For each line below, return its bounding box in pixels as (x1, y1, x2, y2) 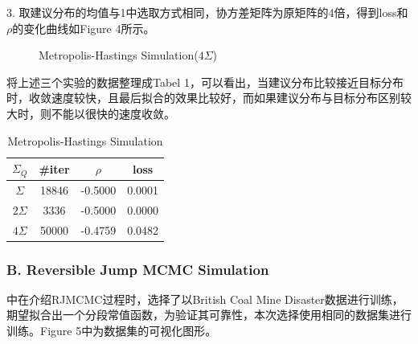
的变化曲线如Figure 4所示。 (12, 19, 155, 36)
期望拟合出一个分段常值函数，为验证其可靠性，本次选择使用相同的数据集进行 (6, 306, 412, 323)
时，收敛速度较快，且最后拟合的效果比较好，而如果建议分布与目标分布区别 (6, 89, 400, 106)
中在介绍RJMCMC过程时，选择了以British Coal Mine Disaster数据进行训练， (6, 290, 404, 307)
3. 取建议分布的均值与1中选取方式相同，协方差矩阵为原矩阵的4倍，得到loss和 (6, 4, 408, 20)
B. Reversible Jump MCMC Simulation (6, 259, 269, 279)
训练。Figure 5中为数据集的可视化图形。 (6, 322, 217, 339)
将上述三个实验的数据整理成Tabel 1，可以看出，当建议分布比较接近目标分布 (6, 73, 404, 90)
